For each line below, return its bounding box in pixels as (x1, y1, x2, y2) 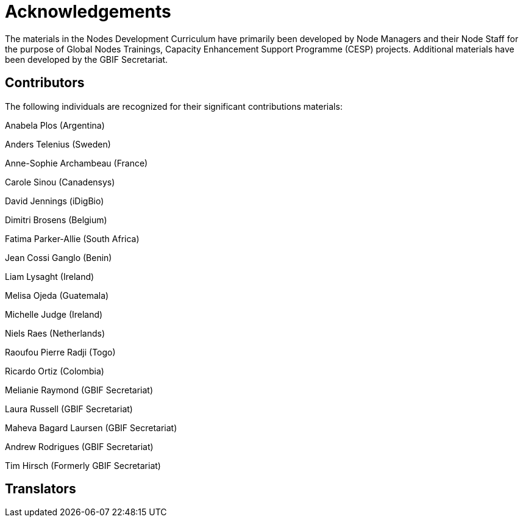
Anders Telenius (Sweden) (5, 138, 111, 149)
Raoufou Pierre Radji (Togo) (5, 346, 116, 357)
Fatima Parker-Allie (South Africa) (5, 233, 140, 244)
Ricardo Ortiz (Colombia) (5, 365, 104, 376)
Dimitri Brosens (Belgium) (5, 214, 107, 225)
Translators (5, 481, 76, 497)
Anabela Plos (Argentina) (5, 120, 105, 130)
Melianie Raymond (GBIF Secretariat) (5, 384, 153, 395)
